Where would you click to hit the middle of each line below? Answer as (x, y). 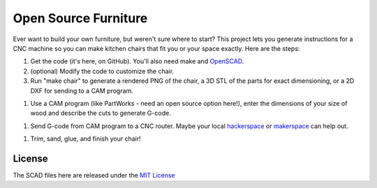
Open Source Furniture (80, 18)
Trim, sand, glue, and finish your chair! (86, 139)
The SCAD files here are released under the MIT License (94, 175)
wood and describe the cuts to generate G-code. (101, 113)
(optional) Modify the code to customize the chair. (102, 71)
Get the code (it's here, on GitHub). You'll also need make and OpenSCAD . (137, 61)
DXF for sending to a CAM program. (82, 91)
